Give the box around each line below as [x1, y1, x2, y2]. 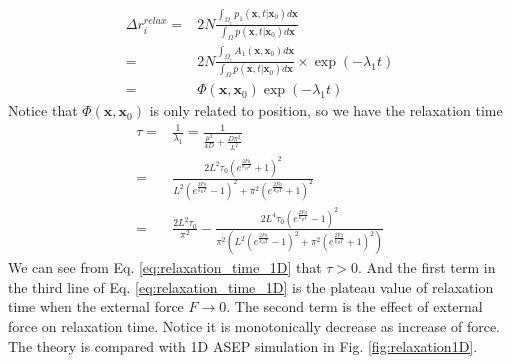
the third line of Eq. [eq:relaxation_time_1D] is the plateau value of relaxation [8, 276, 494, 297]
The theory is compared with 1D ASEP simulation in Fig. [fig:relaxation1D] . [8, 335, 478, 356]
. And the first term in [358, 257, 496, 278]
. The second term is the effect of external [226, 296, 483, 317]
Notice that [8, 100, 78, 121]
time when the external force [8, 296, 184, 317]
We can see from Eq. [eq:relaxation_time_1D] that [8, 257, 322, 278]
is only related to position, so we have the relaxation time [149, 100, 503, 121]
